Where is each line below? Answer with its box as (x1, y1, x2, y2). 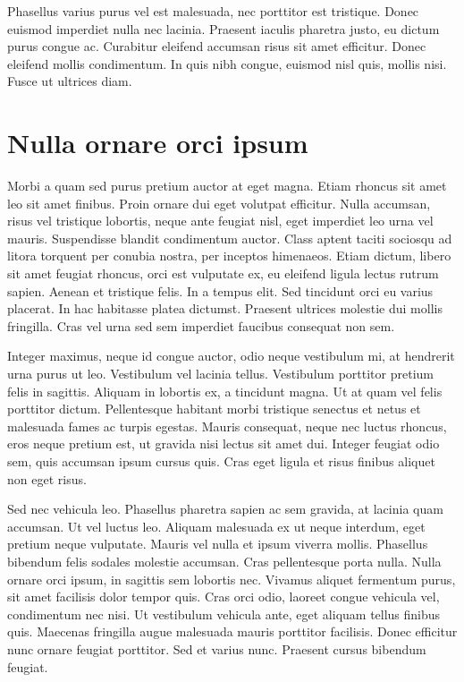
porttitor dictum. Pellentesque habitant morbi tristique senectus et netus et (7, 399, 421, 418)
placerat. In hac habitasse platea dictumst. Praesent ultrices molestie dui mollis (7, 299, 443, 318)
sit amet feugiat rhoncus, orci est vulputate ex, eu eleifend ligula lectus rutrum (7, 264, 439, 283)
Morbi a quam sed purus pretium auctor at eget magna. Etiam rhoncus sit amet (7, 176, 447, 195)
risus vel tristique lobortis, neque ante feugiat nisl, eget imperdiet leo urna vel (7, 211, 434, 230)
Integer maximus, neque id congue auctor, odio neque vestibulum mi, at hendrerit (7, 346, 455, 365)
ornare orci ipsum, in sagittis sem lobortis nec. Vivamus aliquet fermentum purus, (7, 569, 456, 588)
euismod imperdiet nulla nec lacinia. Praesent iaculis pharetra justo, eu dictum (7, 19, 440, 38)
